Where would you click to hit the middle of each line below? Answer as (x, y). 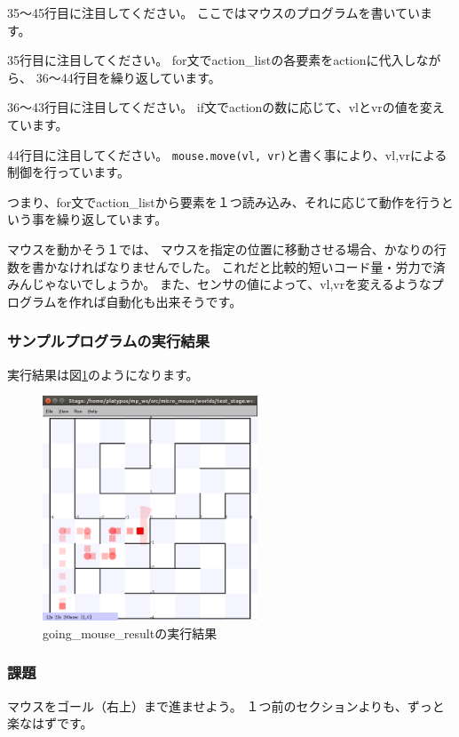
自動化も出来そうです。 (174, 301)
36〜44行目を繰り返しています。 (128, 77)
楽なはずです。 (50, 723)
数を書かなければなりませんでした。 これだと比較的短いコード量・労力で (220, 266)
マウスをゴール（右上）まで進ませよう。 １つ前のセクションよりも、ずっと (226, 705)
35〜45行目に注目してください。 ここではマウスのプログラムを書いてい (214, 12)
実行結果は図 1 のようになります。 (103, 374)
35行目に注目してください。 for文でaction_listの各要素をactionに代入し (212, 60)
